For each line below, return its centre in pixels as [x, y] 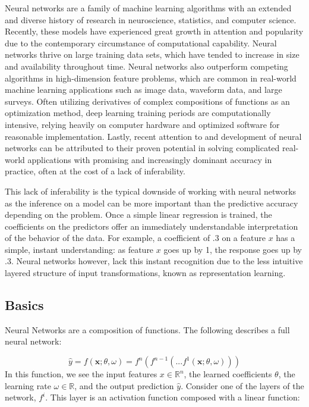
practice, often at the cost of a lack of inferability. [95, 171]
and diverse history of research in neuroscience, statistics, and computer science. [151, 19]
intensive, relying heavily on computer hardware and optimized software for [142, 124]
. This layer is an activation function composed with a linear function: [173, 397]
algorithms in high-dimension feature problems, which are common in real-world [151, 78]
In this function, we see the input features [81, 374]
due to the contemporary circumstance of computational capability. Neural [141, 43]
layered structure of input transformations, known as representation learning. [145, 273]
